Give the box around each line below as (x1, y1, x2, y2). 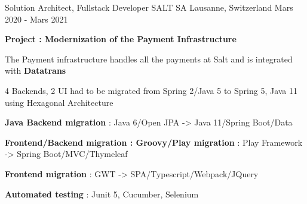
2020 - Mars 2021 (5, 12, 68, 25)
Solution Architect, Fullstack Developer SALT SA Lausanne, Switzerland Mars (5, 1, 293, 13)
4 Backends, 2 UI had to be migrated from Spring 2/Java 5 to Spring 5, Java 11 (5, 84, 298, 96)
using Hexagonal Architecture (5, 96, 113, 108)
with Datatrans (5, 64, 66, 77)
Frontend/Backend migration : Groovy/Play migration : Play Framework (5, 136, 303, 148)
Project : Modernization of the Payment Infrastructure (5, 33, 237, 45)
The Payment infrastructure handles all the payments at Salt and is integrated (5, 52, 293, 65)
